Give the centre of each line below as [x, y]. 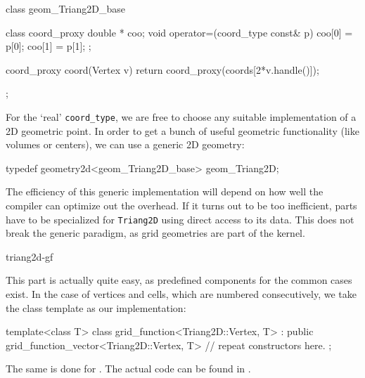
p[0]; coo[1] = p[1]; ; [49, 46]
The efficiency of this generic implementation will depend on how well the [165, 191]
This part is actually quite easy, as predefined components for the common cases [179, 280]
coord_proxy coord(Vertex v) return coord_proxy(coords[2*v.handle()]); [162, 69]
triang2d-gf [30, 256]
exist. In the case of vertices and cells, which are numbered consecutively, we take [181, 294]
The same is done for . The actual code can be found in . [128, 369]
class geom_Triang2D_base [66, 8]
